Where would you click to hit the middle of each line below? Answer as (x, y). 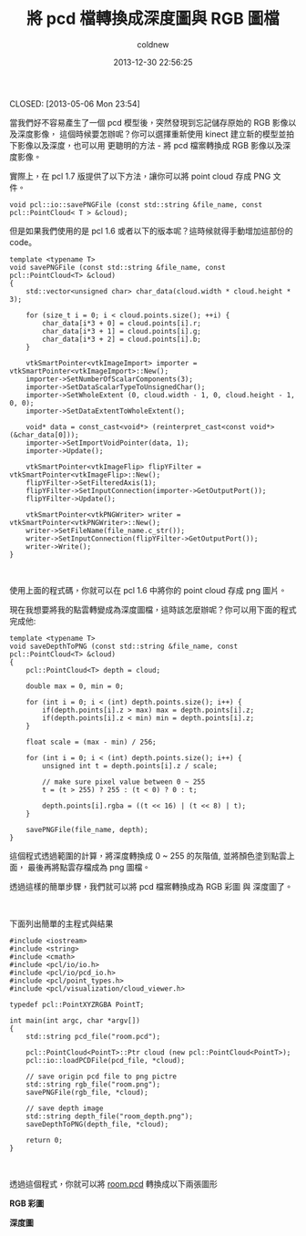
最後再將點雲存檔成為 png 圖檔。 (89, 867)
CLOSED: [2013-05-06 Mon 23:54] (75, 103)
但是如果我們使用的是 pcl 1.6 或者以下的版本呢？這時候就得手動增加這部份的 (151, 231)
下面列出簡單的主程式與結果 (61, 923)
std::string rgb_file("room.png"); (93, 1084)
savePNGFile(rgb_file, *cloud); (87, 1092)
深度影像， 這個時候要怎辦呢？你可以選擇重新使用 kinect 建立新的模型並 (152, 134)
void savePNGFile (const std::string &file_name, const (117, 267)
